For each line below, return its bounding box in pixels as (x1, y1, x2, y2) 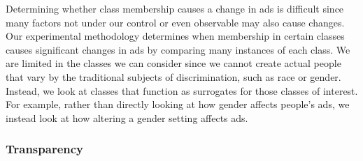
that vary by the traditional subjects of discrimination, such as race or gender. (6, 69, 341, 84)
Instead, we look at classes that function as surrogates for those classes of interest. (6, 83, 358, 98)
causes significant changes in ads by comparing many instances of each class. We (6, 42, 350, 56)
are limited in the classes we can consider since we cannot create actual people (6, 56, 341, 70)
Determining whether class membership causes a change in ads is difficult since (6, 1, 344, 15)
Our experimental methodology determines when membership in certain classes (6, 29, 345, 43)
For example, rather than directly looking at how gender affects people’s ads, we (6, 97, 350, 112)
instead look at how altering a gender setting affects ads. (6, 110, 248, 125)
